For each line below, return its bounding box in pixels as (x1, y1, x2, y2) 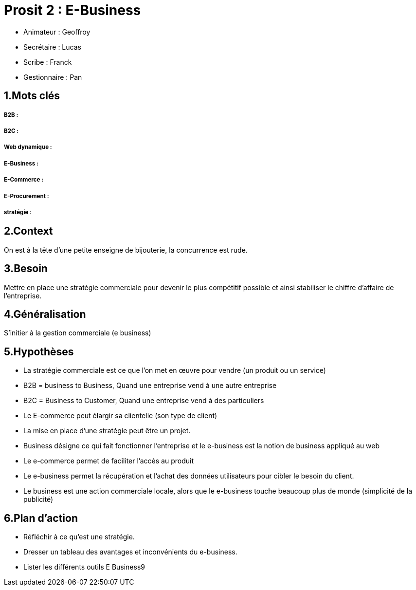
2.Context (4, 225, 53, 238)
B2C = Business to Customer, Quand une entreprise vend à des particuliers (23, 396, 264, 405)
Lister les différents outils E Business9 (23, 563, 145, 572)
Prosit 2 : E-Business (4, 2, 141, 18)
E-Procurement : (4, 192, 49, 200)
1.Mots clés (4, 90, 60, 102)
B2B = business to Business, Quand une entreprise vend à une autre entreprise (23, 381, 277, 390)
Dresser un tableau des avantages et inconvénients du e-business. (23, 548, 237, 556)
